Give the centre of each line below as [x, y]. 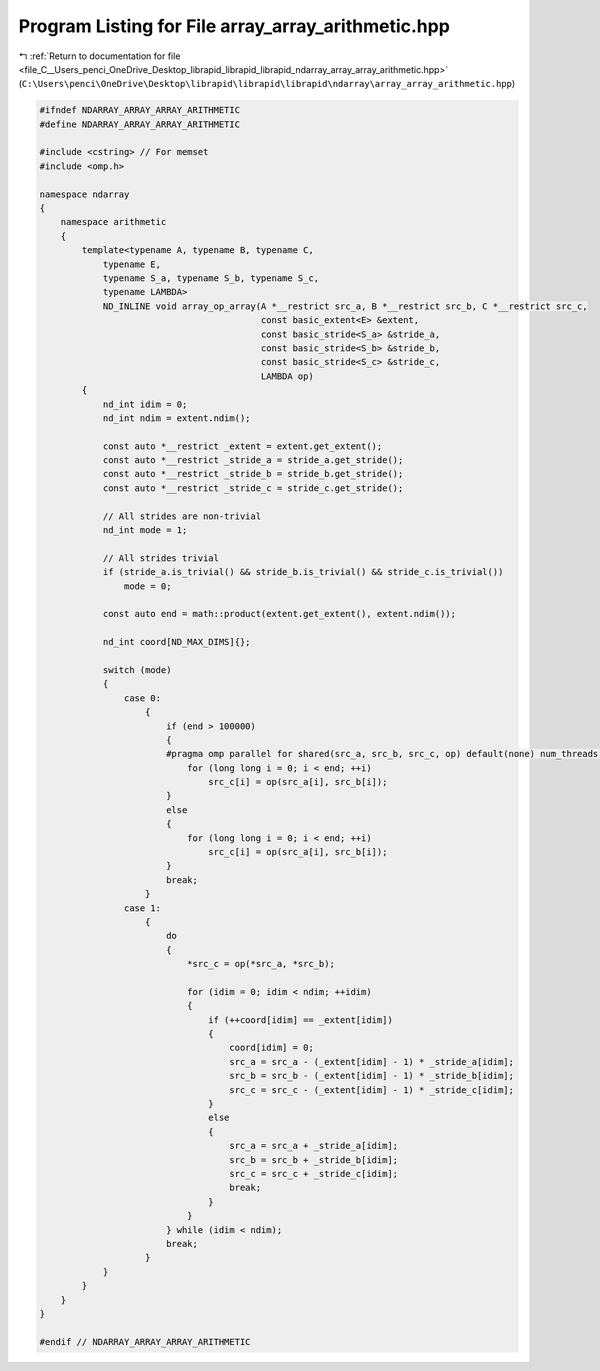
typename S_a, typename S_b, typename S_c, [211, 278]
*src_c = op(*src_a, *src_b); [260, 964]
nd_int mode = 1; [145, 530]
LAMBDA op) [287, 376]
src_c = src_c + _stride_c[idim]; [314, 1173]
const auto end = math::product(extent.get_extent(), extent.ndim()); [279, 614]
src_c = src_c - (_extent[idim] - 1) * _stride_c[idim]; [372, 1089]
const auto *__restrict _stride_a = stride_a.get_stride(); [253, 460]
